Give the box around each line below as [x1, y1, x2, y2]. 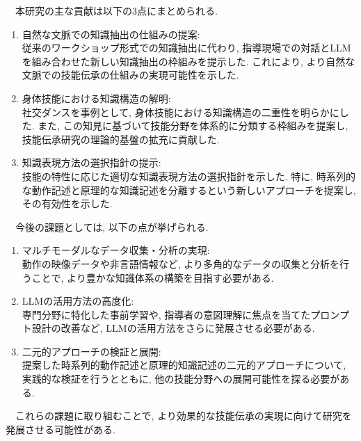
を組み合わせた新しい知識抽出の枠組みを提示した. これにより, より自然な [22, 54, 355, 68]
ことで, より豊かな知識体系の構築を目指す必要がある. [31, 270, 274, 284]
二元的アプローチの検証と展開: [22, 344, 161, 358]
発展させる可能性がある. [6, 422, 115, 436]
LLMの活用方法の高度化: [22, 294, 134, 308]
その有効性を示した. [22, 196, 113, 211]
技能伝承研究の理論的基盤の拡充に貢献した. [22, 131, 220, 146]
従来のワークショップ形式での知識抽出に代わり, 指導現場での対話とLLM [22, 40, 351, 55]
